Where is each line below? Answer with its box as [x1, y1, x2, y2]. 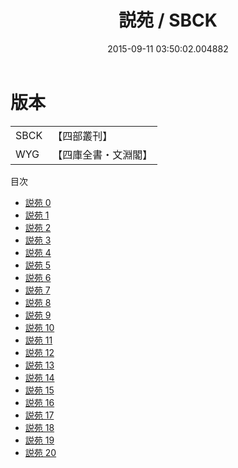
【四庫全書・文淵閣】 [52, 147, 153, 161]
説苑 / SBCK [118, 9, 218, 32]
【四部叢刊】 [52, 129, 113, 143]
